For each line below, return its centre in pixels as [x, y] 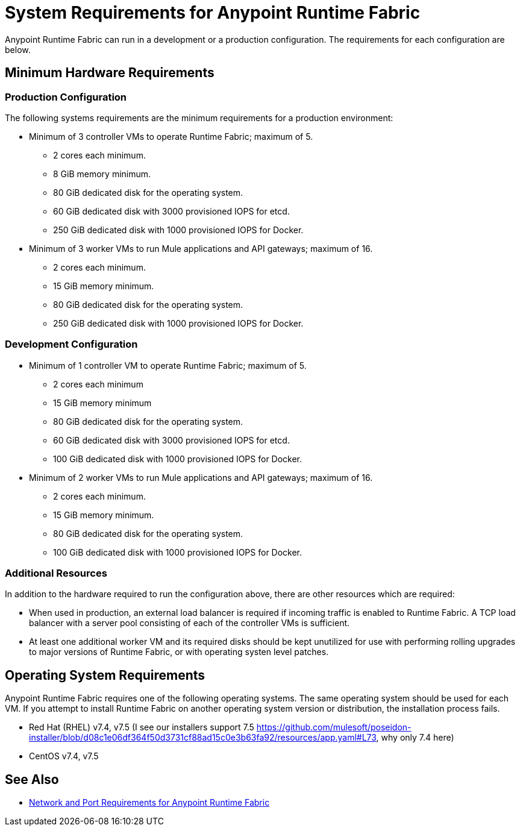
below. [18, 49]
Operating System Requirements [105, 675]
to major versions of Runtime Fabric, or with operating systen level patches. [179, 652]
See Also [32, 779]
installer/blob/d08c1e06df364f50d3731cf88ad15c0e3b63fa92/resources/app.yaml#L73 [203, 738]
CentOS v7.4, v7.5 [64, 756]
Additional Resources [56, 573]
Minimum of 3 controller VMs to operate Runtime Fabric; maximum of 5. [171, 136]
